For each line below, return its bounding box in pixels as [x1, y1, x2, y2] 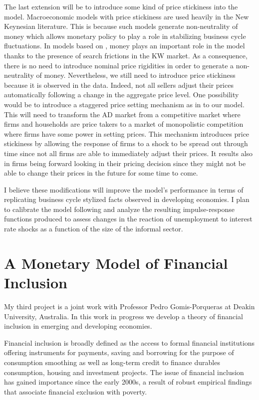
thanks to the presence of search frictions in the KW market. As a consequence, [4, 50, 248, 60]
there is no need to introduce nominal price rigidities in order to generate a [4, 60, 234, 70]
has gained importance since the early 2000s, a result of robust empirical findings [4, 377, 252, 387]
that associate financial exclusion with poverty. [4, 386, 147, 397]
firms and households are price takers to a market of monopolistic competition [4, 119, 244, 129]
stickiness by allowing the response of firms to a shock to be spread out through [4, 138, 248, 149]
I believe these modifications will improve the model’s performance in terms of [4, 184, 244, 195]
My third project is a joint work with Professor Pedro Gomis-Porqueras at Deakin [4, 301, 255, 311]
